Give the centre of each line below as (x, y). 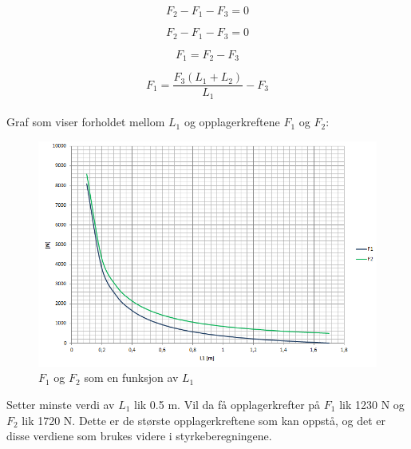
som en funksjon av (131, 377)
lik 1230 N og (372, 404)
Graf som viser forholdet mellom (86, 122)
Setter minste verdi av (61, 404)
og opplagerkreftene (232, 122)
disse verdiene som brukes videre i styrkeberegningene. (139, 436)
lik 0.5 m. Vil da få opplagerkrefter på (227, 404)
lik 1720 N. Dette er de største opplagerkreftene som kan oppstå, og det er (204, 420)
